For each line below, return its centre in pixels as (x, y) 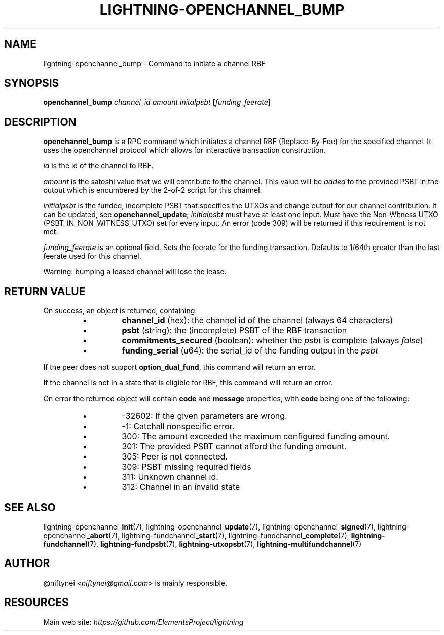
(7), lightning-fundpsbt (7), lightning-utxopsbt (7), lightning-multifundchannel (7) (224, 544)
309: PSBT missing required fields (187, 467)
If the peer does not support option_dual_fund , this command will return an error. (179, 367)
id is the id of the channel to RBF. (98, 166)
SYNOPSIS (32, 83)
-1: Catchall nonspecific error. (178, 426)
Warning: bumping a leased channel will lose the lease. (135, 272)
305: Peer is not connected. (175, 457)
